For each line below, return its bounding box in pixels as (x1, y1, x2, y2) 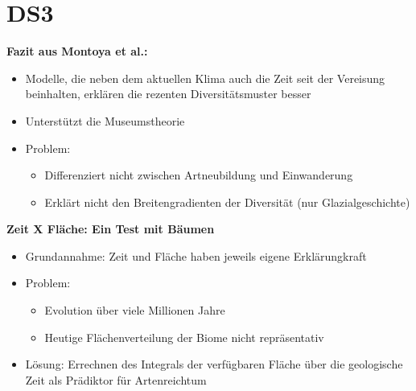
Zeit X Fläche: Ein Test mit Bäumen (6, 220, 215, 237)
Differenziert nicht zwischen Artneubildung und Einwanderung (44, 167, 353, 183)
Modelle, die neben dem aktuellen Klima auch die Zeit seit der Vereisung (25, 69, 385, 86)
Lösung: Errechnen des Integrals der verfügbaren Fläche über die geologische (25, 356, 403, 372)
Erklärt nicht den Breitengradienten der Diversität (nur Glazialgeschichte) (44, 193, 410, 210)
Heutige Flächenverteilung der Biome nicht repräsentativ (44, 328, 324, 345)
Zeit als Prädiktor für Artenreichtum (25, 371, 207, 388)
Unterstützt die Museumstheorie (25, 112, 185, 129)
